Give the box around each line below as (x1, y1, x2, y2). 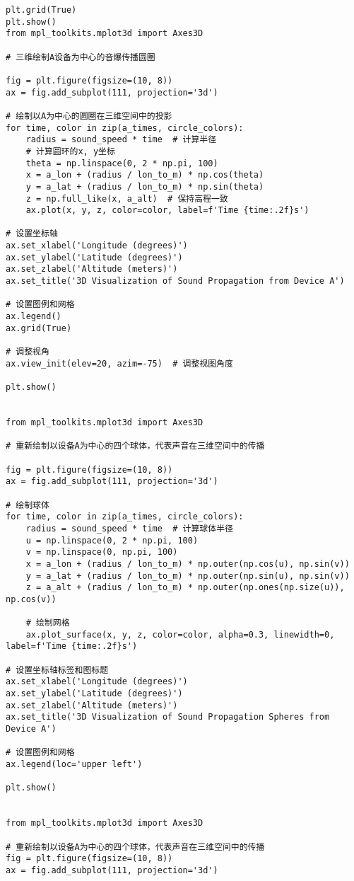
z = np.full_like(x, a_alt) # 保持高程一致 (25, 193, 228, 204)
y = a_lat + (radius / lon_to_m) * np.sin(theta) (25, 181, 264, 192)
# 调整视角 (6, 347, 49, 357)
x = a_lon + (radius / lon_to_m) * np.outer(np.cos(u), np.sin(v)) (25, 558, 350, 569)
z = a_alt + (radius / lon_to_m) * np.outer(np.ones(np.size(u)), (25, 582, 345, 593)
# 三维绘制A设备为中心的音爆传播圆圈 (6, 52, 155, 62)
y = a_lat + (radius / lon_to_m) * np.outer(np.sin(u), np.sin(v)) (25, 570, 350, 581)
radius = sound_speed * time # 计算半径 (25, 134, 217, 145)
